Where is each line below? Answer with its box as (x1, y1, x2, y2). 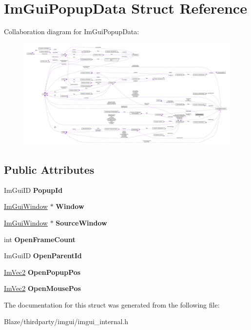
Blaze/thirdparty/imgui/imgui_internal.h (4, 316, 129, 326)
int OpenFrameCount (4, 234, 76, 244)
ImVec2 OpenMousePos (4, 283, 81, 293)
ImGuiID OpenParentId (4, 250, 82, 261)
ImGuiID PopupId (4, 185, 63, 195)
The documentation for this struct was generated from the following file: (4, 300, 220, 310)
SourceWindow (56, 218, 107, 228)
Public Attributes (4, 162, 95, 177)
